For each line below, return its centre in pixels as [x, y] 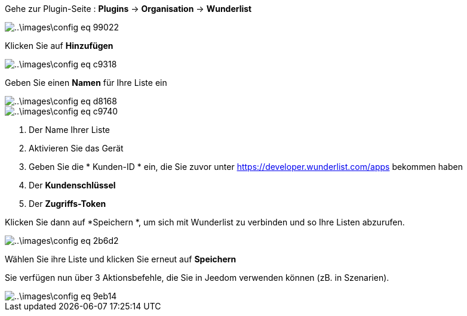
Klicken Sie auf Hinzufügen [59, 46]
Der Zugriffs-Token [67, 204]
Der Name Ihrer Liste [69, 130]
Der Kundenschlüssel [72, 185]
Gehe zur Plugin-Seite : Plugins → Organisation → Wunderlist [128, 9]
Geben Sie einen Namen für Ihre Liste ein [86, 83]
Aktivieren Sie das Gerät [76, 148]
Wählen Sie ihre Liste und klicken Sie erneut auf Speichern [121, 259]
